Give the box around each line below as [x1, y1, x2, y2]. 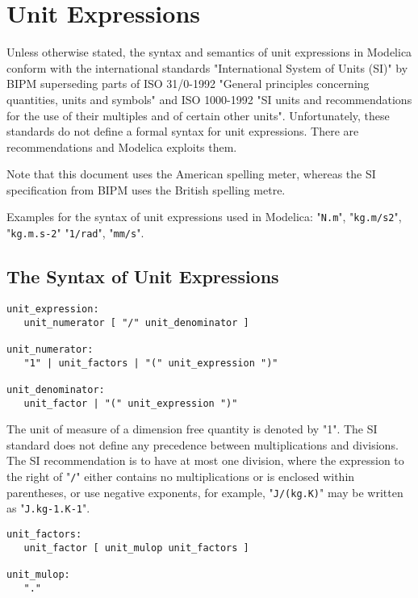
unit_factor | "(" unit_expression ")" [23, 397, 238, 409]
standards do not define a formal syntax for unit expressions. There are [6, 123, 359, 140]
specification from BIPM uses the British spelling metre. [6, 181, 286, 198]
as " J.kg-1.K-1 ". [6, 500, 90, 516]
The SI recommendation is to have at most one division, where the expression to [6, 452, 404, 469]
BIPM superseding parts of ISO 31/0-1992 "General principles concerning [6, 75, 370, 92]
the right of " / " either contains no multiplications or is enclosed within [6, 468, 355, 485]
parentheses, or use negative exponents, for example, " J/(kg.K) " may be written [6, 483, 403, 500]
